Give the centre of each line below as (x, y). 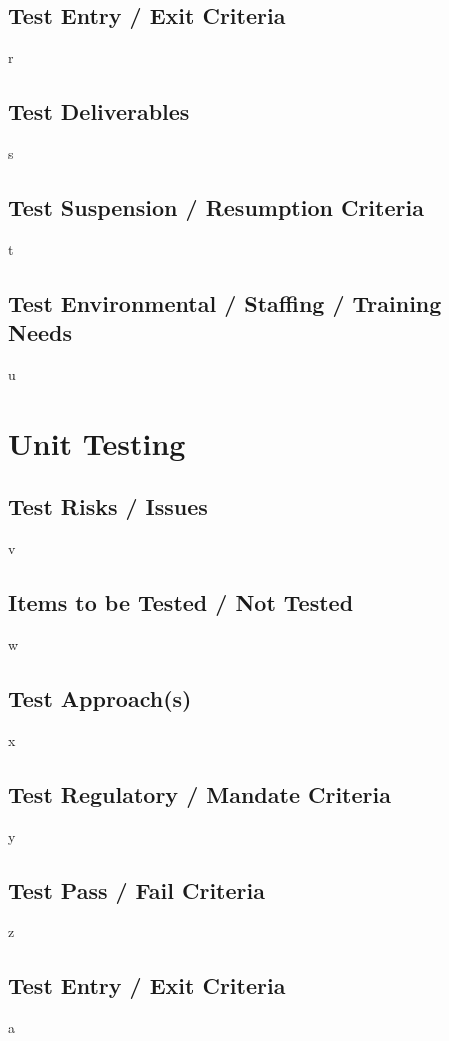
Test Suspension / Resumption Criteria (216, 206)
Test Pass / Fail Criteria (136, 889)
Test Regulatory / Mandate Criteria (199, 793)
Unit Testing (97, 442)
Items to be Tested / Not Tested (181, 602)
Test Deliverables (99, 111)
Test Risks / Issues (108, 506)
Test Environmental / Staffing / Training (225, 302)
